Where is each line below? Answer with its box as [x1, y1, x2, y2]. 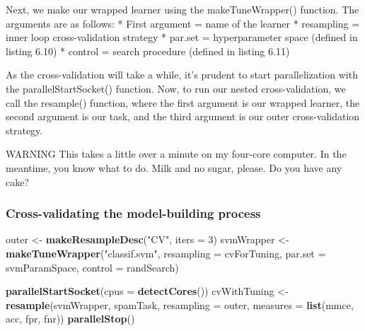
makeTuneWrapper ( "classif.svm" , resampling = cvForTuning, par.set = [6, 245, 326, 260]
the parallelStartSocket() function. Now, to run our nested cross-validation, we [6, 81, 346, 95]
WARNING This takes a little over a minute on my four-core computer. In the [6, 146, 347, 161]
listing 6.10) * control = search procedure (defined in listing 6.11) [6, 43, 290, 58]
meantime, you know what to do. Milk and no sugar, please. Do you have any [6, 160, 342, 175]
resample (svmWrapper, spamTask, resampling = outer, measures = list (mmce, [6, 297, 354, 312]
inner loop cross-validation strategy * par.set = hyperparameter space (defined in [6, 30, 358, 45]
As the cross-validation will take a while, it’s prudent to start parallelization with [6, 67, 358, 82]
